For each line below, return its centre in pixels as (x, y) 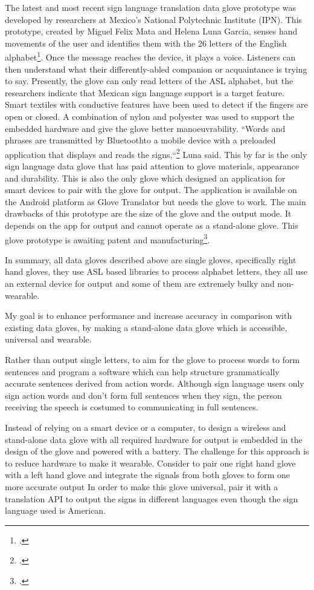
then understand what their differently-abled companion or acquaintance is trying (156, 69)
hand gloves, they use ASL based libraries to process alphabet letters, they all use (156, 271)
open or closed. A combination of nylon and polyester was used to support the (150, 116)
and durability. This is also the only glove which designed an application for (145, 178)
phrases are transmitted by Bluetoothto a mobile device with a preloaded (140, 140)
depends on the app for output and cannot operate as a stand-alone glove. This (152, 225)
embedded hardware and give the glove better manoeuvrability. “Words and (145, 128)
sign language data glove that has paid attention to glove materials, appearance (152, 166)
